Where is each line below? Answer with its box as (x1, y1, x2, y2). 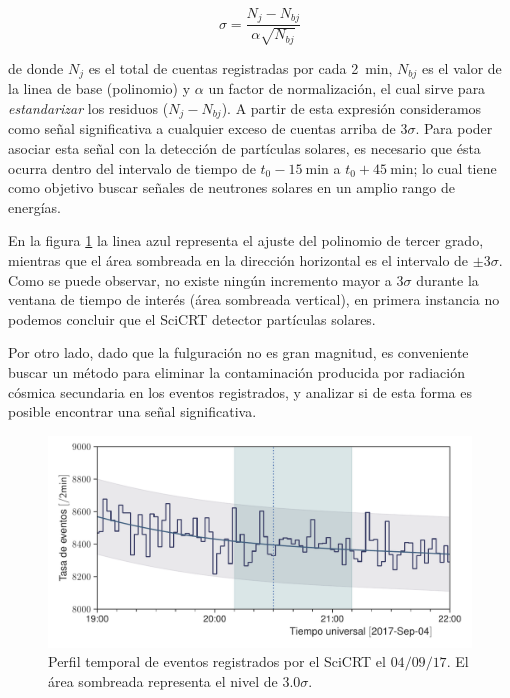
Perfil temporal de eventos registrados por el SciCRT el (48, 651, 386, 672)
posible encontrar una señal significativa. (8, 401, 257, 422)
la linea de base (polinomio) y (8, 78, 191, 99)
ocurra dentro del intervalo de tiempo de (8, 157, 256, 178)
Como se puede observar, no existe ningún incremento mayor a (8, 269, 392, 290)
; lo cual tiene (413, 157, 497, 178)
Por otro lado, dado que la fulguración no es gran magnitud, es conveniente (8, 342, 469, 363)
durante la (416, 269, 479, 290)
